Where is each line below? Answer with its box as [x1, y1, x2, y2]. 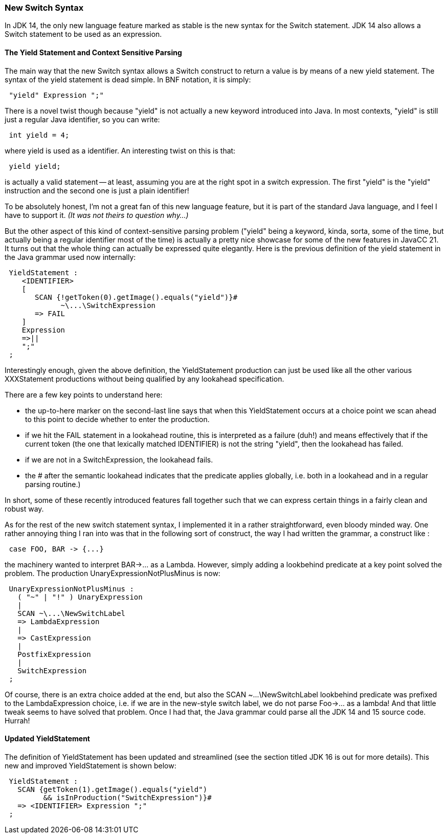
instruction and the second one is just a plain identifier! [5, 186, 189, 195]
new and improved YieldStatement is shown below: [5, 761, 176, 770]
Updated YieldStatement [5, 734, 90, 743]
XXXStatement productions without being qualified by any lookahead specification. [5, 374, 284, 383]
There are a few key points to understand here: [5, 390, 163, 399]
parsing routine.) [25, 479, 81, 489]
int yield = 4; [9, 130, 70, 139]
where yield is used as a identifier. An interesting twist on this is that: [5, 146, 236, 155]
